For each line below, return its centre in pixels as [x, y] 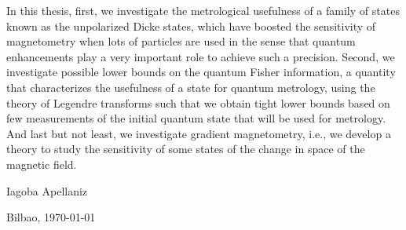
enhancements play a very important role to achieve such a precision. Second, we [201, 56]
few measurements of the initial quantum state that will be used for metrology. [196, 118]
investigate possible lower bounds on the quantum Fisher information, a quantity [201, 72]
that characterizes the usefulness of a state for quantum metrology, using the [191, 87]
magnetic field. [42, 164]
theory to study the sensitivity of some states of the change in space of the [186, 149]
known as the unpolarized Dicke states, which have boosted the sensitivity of [191, 26]
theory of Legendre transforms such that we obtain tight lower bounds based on [198, 102]
